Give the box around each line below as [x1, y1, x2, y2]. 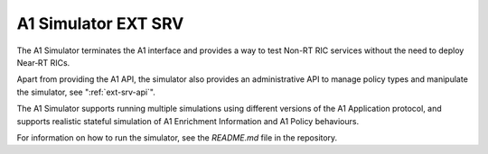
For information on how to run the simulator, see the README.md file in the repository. [16, 131, 338, 143]
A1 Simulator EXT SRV [16, 14, 184, 33]
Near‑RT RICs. [16, 57, 70, 68]
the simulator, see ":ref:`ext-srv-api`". [16, 86, 155, 97]
